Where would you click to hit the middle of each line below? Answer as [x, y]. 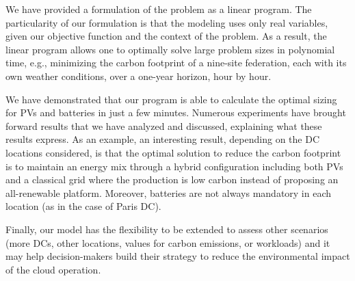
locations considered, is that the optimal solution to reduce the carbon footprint [173, 152]
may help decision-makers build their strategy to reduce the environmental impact [178, 256]
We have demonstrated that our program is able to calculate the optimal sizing [171, 99]
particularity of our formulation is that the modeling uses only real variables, [167, 22]
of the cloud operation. [53, 269]
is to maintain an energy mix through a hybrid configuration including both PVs [174, 166]
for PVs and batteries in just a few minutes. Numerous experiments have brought [176, 112]
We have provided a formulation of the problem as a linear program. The [159, 9]
